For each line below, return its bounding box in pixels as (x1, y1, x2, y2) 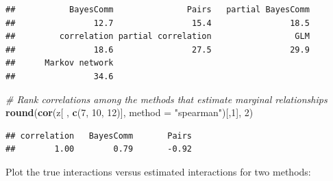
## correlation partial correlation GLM (5, 31, 310, 42)
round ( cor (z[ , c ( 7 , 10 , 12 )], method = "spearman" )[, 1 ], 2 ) (5, 105, 254, 120)
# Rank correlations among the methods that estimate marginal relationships (5, 92, 328, 106)
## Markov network (5, 58, 114, 68)
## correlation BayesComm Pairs (5, 130, 193, 141)
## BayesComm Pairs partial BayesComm (5, 5, 310, 14)
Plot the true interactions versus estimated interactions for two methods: (5, 164, 311, 178)
